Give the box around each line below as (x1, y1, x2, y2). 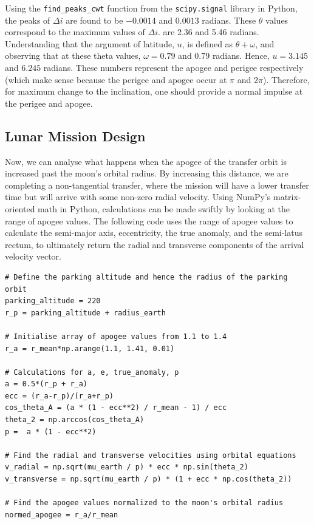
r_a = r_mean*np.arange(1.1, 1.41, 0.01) (5, 344, 175, 353)
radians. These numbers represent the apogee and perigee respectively (43, 61, 304, 74)
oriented (5, 202, 35, 215)
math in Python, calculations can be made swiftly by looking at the (38, 202, 290, 215)
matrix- (273, 190, 301, 203)
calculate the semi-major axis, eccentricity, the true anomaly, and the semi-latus (5, 226, 302, 239)
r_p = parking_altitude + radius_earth (5, 308, 166, 317)
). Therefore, (262, 73, 310, 86)
